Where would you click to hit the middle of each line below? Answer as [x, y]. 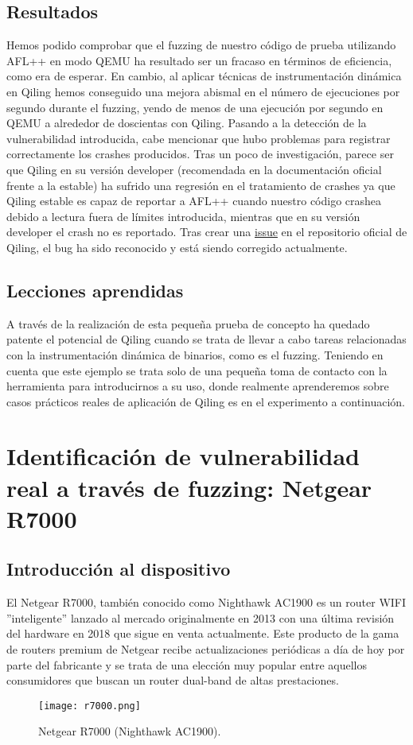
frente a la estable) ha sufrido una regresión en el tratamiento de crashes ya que [201, 185]
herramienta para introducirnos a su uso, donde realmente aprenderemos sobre [198, 386]
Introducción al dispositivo [119, 569]
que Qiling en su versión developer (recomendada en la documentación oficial [194, 169]
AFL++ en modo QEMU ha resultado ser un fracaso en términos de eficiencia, [199, 60]
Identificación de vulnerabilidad [183, 456]
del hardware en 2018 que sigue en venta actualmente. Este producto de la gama [203, 633]
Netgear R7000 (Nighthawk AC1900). [130, 731]
